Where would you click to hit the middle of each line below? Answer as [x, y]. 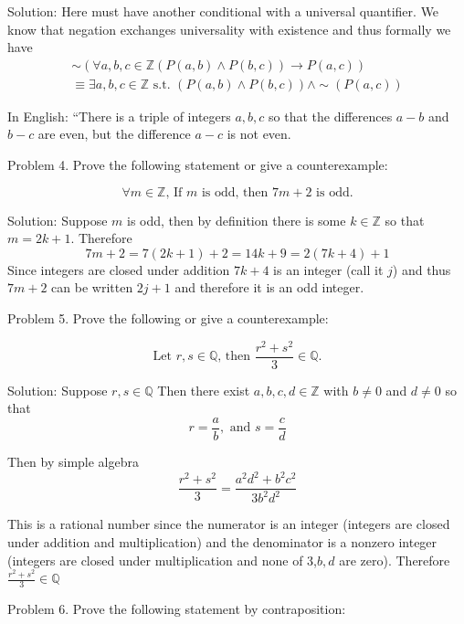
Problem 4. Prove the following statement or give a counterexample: [198, 165]
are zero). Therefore [395, 560]
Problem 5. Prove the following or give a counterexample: [168, 318]
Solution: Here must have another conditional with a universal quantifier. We [223, 11]
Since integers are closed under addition [119, 269]
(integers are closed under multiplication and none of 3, [163, 560]
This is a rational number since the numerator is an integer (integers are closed [229, 524]
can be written [92, 287]
